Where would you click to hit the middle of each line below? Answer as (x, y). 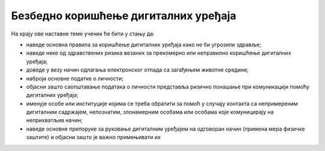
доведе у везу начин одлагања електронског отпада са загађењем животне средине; (138, 70)
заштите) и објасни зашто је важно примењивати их (93, 137)
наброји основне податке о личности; (75, 78)
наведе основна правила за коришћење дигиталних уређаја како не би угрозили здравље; (144, 45)
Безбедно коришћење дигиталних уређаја (124, 16)
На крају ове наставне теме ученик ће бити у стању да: (83, 34)
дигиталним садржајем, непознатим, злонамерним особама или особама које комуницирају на (150, 112)
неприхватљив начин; (54, 120)
